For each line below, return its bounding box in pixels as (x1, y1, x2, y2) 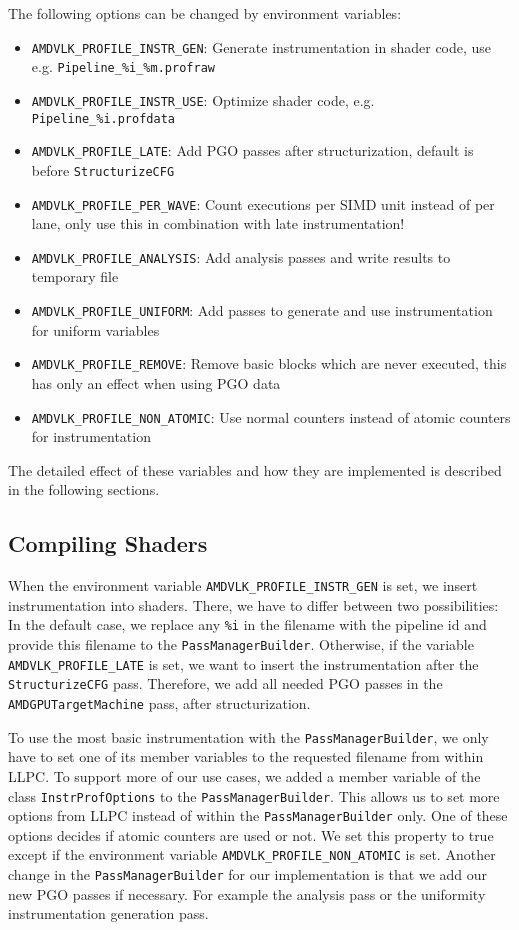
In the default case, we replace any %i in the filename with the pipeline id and (8, 614, 487, 635)
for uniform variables (31, 319, 160, 340)
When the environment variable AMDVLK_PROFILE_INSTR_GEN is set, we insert (8, 575, 478, 596)
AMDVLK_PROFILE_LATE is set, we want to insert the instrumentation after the (8, 653, 479, 674)
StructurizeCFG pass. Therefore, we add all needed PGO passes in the (8, 673, 443, 694)
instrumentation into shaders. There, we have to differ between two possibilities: (8, 594, 499, 615)
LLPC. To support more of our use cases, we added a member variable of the (8, 765, 481, 786)
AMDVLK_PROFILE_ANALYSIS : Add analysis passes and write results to (31, 246, 451, 267)
